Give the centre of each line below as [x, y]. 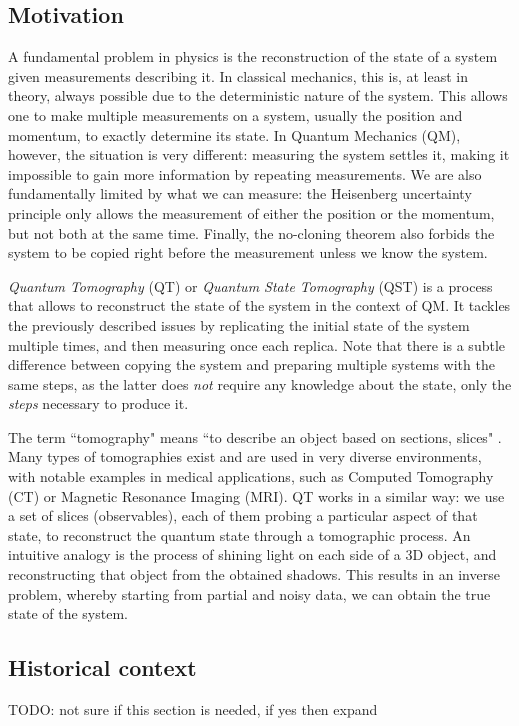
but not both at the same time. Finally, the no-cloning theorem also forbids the [251, 232]
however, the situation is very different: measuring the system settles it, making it [259, 154]
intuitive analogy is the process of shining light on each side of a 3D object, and [252, 554]
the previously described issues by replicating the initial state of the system [239, 324]
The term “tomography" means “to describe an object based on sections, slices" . [255, 436]
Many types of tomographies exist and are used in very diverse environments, [245, 456]
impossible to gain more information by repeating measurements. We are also [245, 173]
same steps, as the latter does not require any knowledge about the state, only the [260, 383]
